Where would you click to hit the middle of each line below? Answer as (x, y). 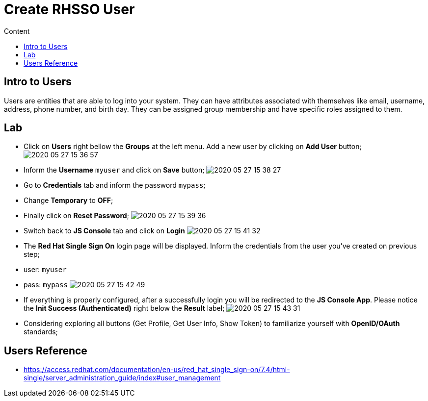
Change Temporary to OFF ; (68, 200)
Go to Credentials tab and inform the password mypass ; (115, 185)
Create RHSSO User (69, 9)
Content (17, 31)
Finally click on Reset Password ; (76, 216)
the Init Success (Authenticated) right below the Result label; (124, 308)
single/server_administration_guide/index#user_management (122, 378)
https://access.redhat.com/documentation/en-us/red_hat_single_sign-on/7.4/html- (157, 370)
